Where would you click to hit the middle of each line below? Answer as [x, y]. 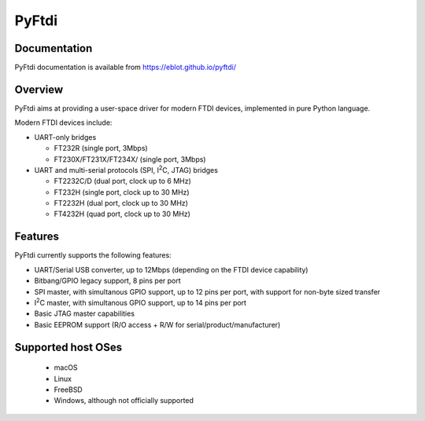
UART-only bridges [65, 137]
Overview [39, 89]
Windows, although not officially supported [124, 401]
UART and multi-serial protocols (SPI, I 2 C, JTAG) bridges [126, 169]
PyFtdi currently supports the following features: [93, 255]
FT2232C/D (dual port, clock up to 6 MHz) [123, 181]
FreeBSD [68, 390]
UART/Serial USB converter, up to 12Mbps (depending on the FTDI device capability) [171, 269]
